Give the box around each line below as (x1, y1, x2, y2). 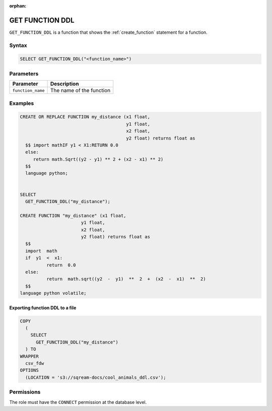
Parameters (9, 70, 39, 77)
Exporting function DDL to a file (9, 305, 77, 311)
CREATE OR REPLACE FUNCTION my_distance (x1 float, (20, 114, 151, 120)
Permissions (9, 388, 41, 395)
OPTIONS (20, 368, 39, 373)
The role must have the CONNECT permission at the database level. (9, 399, 147, 405)
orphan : (9, 3, 27, 9)
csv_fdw (25, 361, 44, 366)
